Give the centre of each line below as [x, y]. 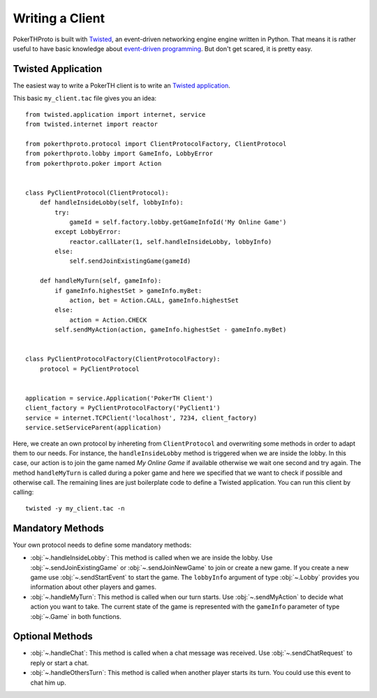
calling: [23, 492]
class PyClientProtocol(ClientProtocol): [97, 193]
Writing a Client [59, 18]
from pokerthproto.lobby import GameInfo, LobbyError [119, 154]
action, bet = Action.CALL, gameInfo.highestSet [154, 300]
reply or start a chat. [60, 663]
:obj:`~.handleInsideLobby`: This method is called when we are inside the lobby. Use [151, 558]
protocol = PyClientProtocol [89, 369]
